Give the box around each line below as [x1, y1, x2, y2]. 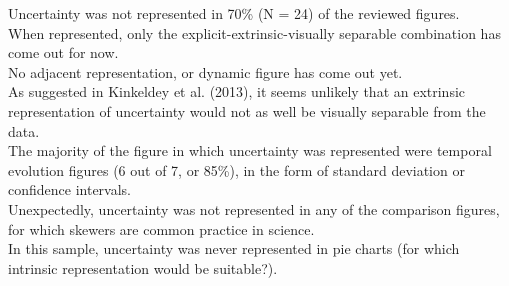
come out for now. [8, 42, 119, 63]
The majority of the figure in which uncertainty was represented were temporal [8, 140, 492, 161]
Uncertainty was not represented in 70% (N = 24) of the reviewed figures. [8, 3, 460, 23]
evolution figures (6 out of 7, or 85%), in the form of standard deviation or [8, 159, 465, 180]
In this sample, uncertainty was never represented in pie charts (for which [8, 238, 460, 259]
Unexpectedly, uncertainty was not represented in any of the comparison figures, [8, 198, 500, 219]
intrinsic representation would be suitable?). [8, 257, 278, 278]
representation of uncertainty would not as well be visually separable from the [8, 100, 486, 121]
